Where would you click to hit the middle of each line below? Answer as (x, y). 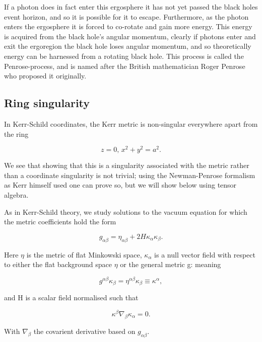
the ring (16, 134)
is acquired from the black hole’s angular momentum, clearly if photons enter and (130, 36)
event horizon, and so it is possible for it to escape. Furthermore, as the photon (126, 16)
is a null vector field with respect (205, 254)
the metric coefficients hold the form (60, 222)
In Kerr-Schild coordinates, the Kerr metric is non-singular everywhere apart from (131, 123)
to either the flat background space (58, 264)
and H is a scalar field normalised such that (71, 297)
